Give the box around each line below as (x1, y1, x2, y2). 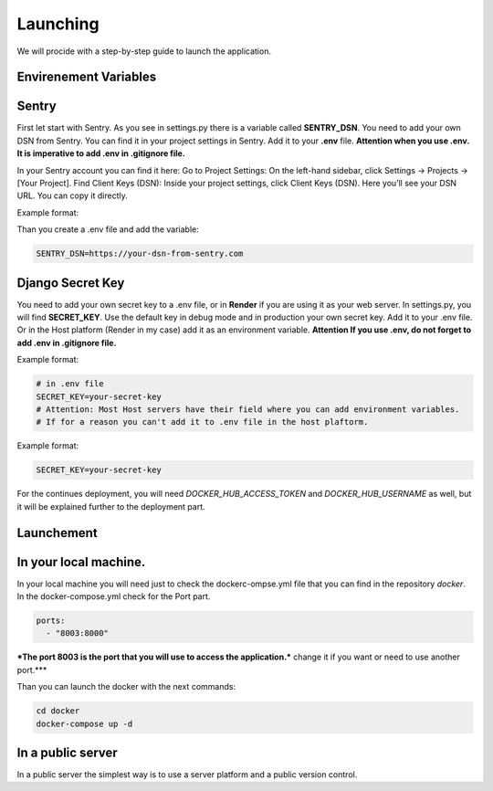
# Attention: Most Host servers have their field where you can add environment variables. (36, 405, 460, 415)
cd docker (36, 706, 80, 716)
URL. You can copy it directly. (16, 190, 128, 201)
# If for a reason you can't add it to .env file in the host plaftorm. (36, 417, 369, 427)
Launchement (16, 525, 98, 541)
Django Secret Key (16, 275, 125, 290)
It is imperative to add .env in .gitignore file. (16, 148, 186, 159)
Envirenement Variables (16, 69, 157, 85)
